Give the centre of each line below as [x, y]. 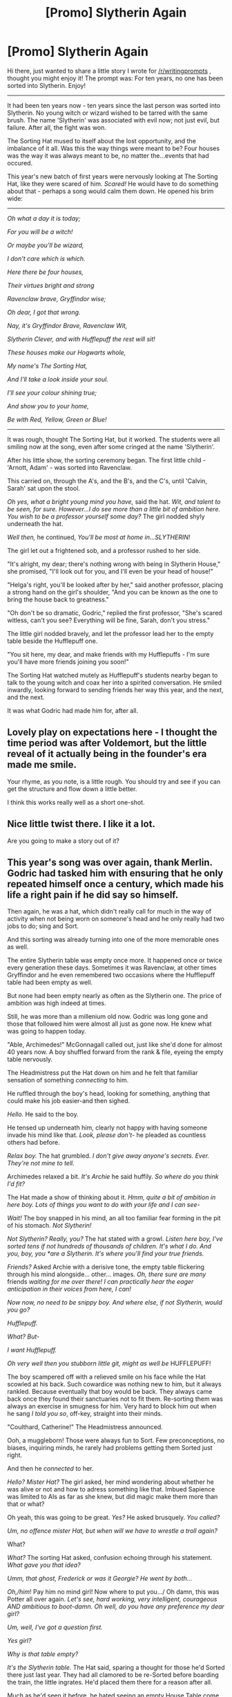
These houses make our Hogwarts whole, [67, 352]
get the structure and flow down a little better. [72, 789]
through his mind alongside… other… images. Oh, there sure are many [107, 1274]
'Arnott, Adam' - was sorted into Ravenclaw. [70, 467]
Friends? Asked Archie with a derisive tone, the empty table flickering [106, 1267]
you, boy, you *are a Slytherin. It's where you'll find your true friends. [106, 1253]
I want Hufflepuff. [32, 1350]
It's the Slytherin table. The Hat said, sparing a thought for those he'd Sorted [116, 1668]
